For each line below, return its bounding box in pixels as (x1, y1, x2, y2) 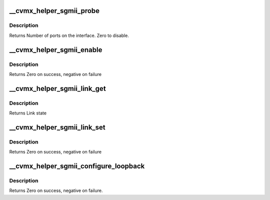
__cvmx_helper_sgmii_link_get (9, 84, 106, 92)
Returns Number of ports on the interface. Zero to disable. (9, 32, 129, 38)
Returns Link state (9, 110, 47, 116)
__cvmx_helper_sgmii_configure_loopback (9, 162, 145, 170)
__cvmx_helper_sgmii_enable (9, 45, 102, 54)
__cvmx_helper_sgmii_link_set (9, 123, 106, 131)
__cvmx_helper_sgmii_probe (9, 6, 100, 15)
